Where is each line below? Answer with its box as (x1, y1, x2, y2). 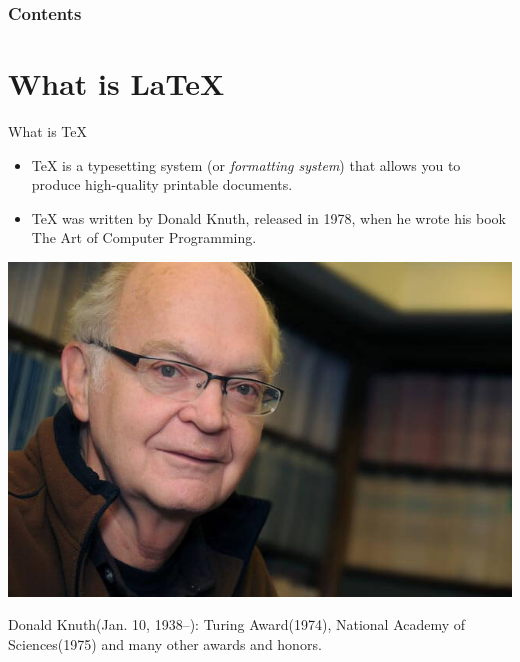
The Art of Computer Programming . (31, 227, 257, 248)
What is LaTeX (8, 63, 225, 104)
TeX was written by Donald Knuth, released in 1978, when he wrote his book (31, 207, 507, 228)
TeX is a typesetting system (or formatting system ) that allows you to (31, 154, 461, 175)
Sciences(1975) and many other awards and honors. (8, 634, 322, 655)
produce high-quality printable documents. (31, 174, 293, 195)
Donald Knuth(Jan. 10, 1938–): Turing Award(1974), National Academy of (8, 614, 466, 635)
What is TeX (8, 120, 88, 141)
